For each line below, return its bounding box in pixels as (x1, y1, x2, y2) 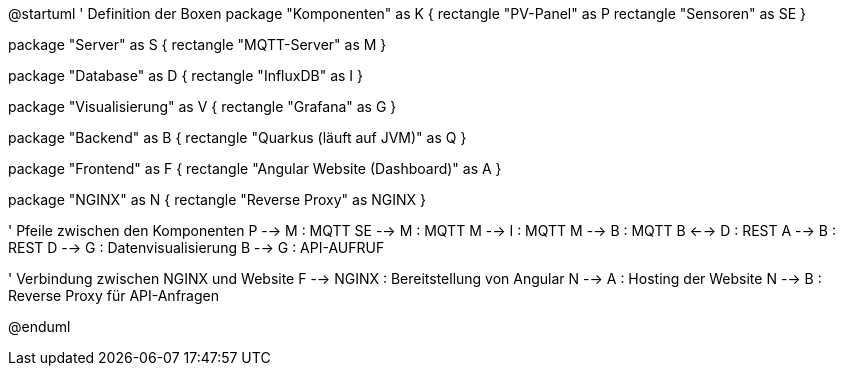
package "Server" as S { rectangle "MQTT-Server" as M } (8, 36, 387, 53)
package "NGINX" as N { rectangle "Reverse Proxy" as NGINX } (8, 191, 426, 208)
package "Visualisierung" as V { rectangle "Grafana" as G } (8, 98, 397, 115)
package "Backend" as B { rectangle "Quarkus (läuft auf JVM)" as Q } (8, 129, 467, 146)
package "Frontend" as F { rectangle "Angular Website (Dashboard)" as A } (8, 160, 502, 177)
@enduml (8, 318, 71, 335)
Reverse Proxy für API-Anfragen (8, 287, 219, 304)
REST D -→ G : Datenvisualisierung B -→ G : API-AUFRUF (8, 239, 385, 256)
